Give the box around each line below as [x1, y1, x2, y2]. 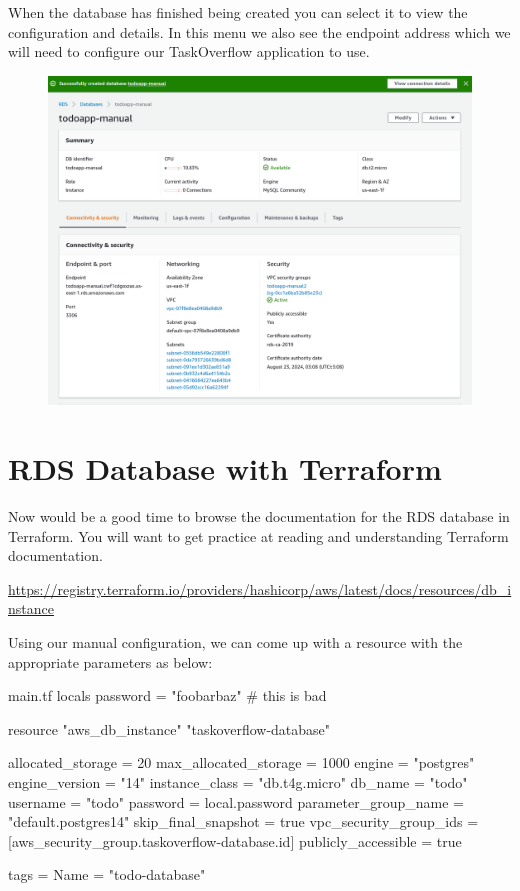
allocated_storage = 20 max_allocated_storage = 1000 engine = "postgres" [8, 752, 475, 773]
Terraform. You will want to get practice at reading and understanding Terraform [8, 525, 509, 546]
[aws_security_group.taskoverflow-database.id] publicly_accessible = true [8, 830, 462, 851]
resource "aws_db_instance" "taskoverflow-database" [8, 718, 331, 739]
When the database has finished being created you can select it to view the [8, 2, 468, 22]
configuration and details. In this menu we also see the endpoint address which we [8, 21, 511, 42]
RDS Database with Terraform [8, 448, 442, 489]
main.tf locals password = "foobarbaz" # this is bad [8, 685, 327, 706]
